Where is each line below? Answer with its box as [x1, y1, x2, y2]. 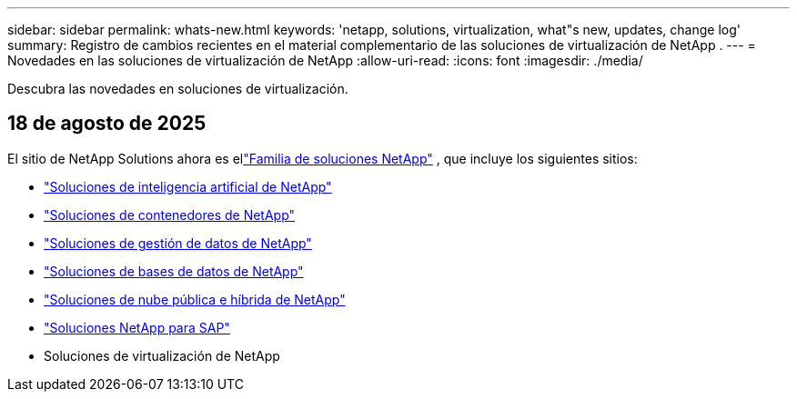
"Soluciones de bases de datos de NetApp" [44, 263, 304, 279]
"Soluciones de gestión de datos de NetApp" [44, 234, 312, 251]
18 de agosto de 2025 [7, 112, 207, 135]
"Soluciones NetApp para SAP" [44, 319, 230, 335]
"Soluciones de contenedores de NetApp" [44, 206, 296, 223]
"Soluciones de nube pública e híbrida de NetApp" [44, 291, 346, 307]
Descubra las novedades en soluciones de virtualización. [7, 81, 348, 96]
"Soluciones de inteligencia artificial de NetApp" [44, 178, 332, 195]
